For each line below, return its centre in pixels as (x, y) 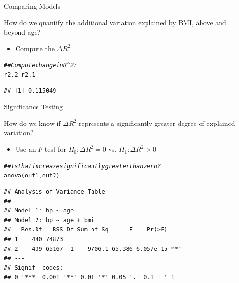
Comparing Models (32, 6)
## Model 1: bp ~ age (39, 211)
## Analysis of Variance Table (55, 191)
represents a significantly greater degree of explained (157, 123)
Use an (26, 149)
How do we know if (32, 123)
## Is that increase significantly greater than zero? (83, 166)
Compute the (35, 48)
